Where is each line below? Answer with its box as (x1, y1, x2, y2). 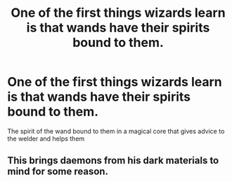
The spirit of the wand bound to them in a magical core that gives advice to (7, 127, 225, 135)
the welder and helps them (7, 134, 85, 143)
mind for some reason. (7, 166, 109, 178)
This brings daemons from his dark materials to (7, 155, 219, 167)
